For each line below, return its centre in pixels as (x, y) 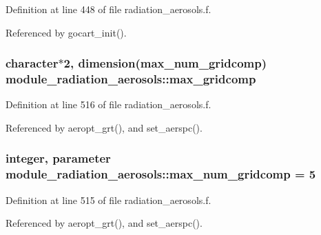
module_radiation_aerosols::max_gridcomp (131, 79)
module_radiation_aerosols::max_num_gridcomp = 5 (161, 174)
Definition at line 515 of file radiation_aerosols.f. (108, 200)
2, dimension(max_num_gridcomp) (165, 63)
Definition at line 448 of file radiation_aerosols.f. (108, 9)
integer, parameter (58, 158)
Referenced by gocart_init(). (66, 32)
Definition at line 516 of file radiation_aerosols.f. (108, 104)
